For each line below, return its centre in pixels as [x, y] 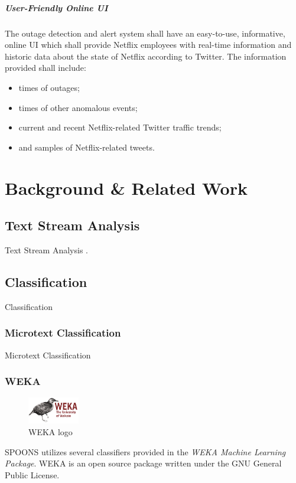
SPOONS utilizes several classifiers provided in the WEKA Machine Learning [145, 451]
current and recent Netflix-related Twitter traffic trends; [120, 127]
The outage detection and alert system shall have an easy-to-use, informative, [145, 33]
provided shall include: [45, 68]
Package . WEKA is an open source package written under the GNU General [143, 463]
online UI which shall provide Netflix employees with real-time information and [148, 45]
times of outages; [49, 87]
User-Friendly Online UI [56, 7]
